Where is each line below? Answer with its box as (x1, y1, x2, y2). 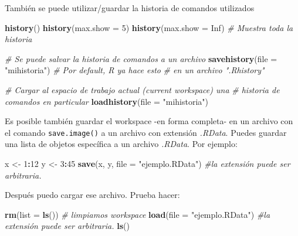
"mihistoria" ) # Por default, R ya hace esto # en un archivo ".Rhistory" (5, 64, 265, 76)
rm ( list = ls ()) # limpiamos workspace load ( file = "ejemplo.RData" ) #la (5, 208, 270, 220)
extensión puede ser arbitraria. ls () (5, 220, 130, 232)
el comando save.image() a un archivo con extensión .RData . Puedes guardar (5, 126, 287, 138)
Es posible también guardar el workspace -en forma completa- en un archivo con (5, 115, 293, 127)
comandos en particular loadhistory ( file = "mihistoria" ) (5, 95, 209, 107)
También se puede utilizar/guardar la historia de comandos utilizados (5, 2, 255, 13)
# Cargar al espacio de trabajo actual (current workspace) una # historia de (5, 83, 280, 95)
